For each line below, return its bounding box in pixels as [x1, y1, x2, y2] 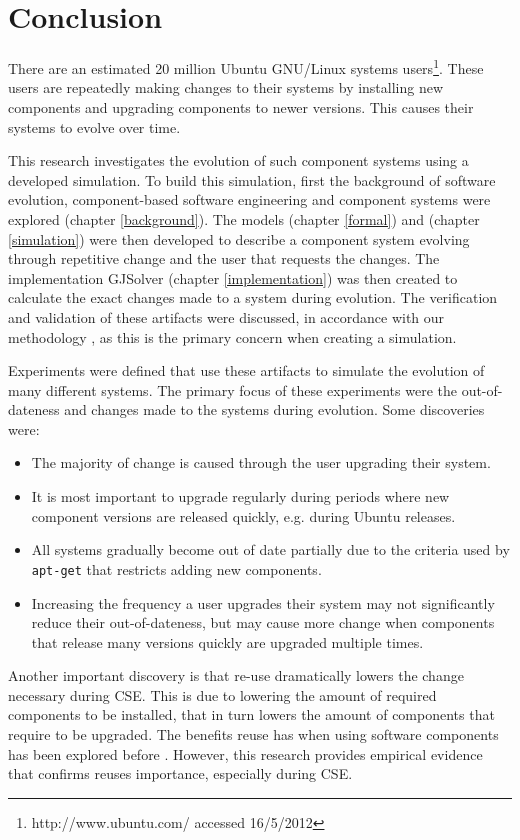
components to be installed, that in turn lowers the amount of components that [8, 704, 495, 725]
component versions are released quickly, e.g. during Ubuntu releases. [31, 505, 456, 526]
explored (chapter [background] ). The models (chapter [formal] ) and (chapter [8, 208, 480, 229]
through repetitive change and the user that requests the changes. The [8, 248, 440, 269]
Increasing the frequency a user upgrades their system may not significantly [31, 592, 495, 613]
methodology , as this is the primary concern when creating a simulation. [8, 326, 457, 347]
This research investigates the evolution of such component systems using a [8, 150, 469, 171]
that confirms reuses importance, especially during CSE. [8, 763, 353, 784]
